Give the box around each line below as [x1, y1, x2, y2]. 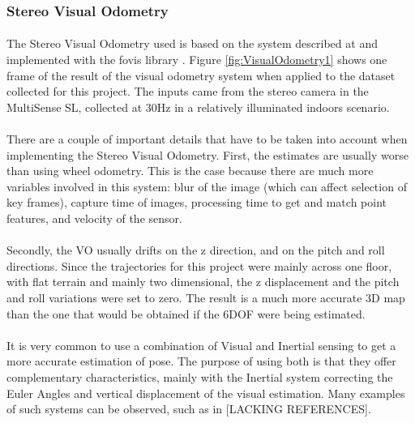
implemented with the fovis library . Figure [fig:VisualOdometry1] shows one [6, 51, 387, 68]
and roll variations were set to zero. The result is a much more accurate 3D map [6, 288, 405, 305]
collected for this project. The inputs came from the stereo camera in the [6, 83, 369, 100]
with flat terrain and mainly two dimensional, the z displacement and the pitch [6, 273, 400, 290]
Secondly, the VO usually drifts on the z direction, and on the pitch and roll [6, 241, 385, 258]
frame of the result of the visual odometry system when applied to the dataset [6, 66, 396, 83]
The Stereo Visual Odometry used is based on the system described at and [6, 35, 378, 52]
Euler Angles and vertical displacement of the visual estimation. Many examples [6, 384, 405, 401]
